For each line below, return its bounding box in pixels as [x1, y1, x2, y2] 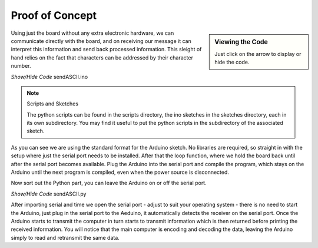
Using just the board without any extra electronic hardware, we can [11, 29, 174, 37]
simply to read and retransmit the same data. [11, 234, 120, 241]
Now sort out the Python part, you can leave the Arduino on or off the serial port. [11, 180, 207, 187]
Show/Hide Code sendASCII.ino [11, 73, 88, 80]
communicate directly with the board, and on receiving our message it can [11, 37, 191, 44]
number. [11, 62, 31, 70]
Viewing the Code [214, 38, 268, 46]
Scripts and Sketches [26, 100, 79, 107]
